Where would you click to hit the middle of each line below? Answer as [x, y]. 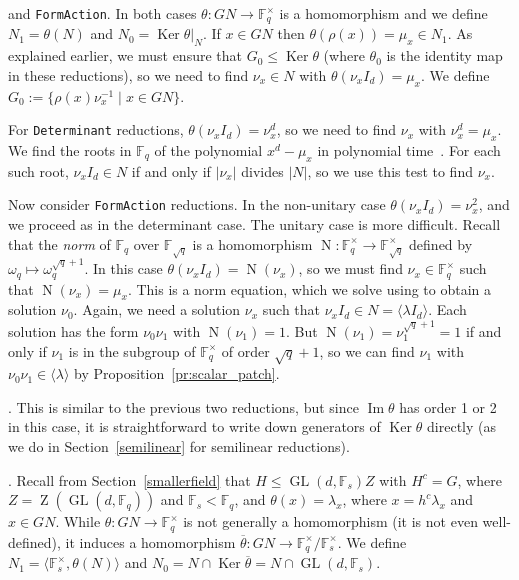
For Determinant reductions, [96, 129]
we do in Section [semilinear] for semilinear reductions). [179, 446]
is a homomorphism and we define [383, 13]
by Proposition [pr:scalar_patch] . [177, 373]
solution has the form [73, 330]
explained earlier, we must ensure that [125, 55]
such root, [38, 170]
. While [78, 521]
